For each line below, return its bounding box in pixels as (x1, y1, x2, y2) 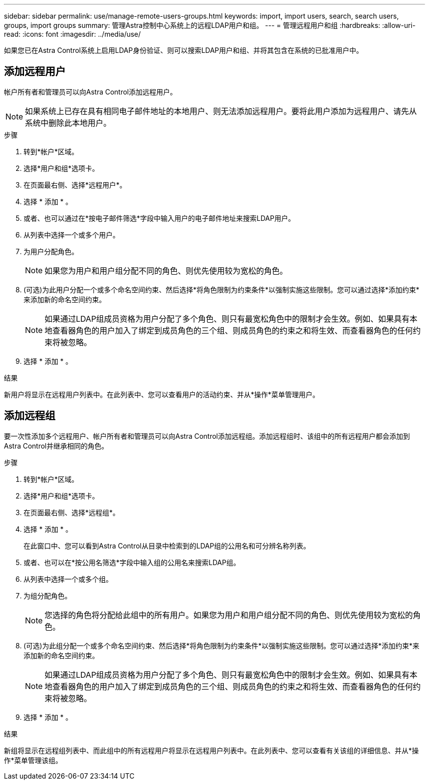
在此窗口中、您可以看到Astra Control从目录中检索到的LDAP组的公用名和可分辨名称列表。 (24, 541, 310, 550)
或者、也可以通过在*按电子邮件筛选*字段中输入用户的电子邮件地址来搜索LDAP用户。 (24, 214, 295, 222)
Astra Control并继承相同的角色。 (4, 441, 108, 450)
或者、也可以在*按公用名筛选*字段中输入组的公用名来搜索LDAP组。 (24, 558, 240, 567)
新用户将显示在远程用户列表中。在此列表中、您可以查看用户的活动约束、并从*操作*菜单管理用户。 (4, 390, 320, 399)
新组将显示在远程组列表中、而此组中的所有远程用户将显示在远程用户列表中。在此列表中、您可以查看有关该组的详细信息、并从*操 (4, 746, 419, 755)
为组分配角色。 (24, 591, 71, 600)
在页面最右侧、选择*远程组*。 (24, 508, 120, 517)
